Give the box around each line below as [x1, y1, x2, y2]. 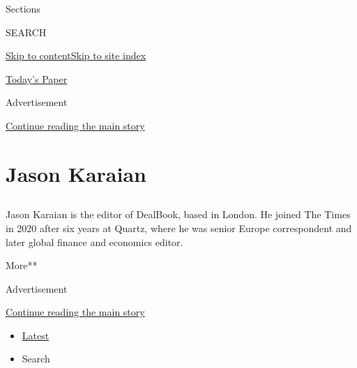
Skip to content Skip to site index [6, 48, 146, 63]
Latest [22, 328, 50, 342]
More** [6, 258, 38, 273]
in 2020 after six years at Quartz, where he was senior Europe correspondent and [6, 220, 352, 235]
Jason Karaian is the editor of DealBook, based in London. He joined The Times [6, 207, 351, 222]
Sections [6, 1, 40, 15]
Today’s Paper [6, 71, 68, 86]
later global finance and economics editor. [6, 234, 183, 249]
